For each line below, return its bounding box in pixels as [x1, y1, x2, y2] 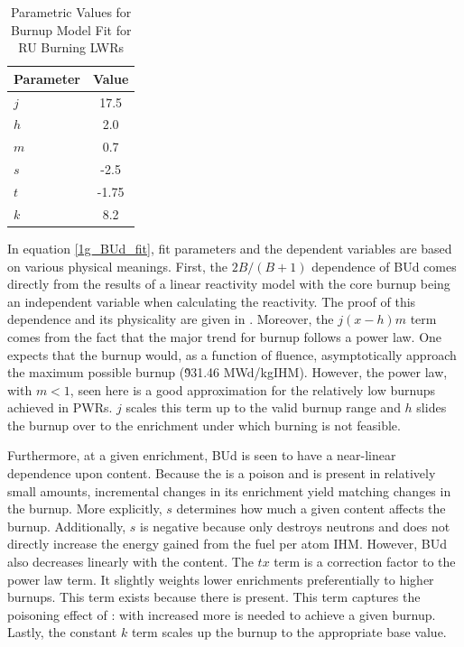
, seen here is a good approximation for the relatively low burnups [70, 380, 435, 399]
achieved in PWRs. [7, 398, 113, 417]
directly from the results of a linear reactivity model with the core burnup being [7, 274, 450, 293]
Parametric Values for [10, 3, 132, 21]
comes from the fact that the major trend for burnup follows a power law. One [7, 327, 442, 346]
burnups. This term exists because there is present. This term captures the [7, 587, 421, 606]
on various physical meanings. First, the [7, 256, 228, 275]
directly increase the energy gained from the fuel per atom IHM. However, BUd [7, 534, 447, 553]
